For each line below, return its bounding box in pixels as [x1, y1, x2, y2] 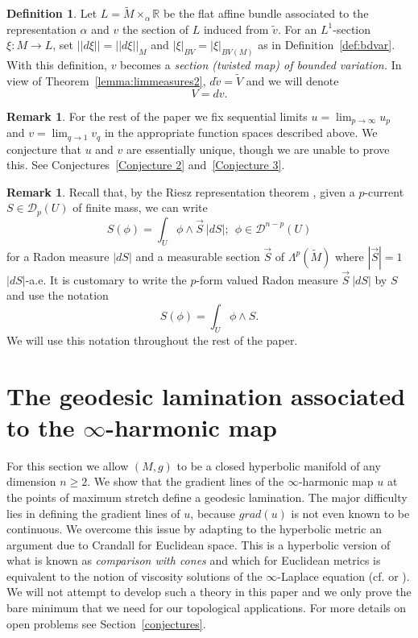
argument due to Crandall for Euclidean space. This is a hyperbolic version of [6, 536, 391, 553]
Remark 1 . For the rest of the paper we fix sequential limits [6, 107, 308, 124]
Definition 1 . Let [6, 5, 97, 22]
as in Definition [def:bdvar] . [258, 36, 395, 53]
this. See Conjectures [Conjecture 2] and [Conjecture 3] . [6, 156, 285, 173]
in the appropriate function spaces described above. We [104, 124, 378, 141]
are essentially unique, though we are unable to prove [126, 140, 390, 157]
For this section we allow [6, 457, 129, 474]
